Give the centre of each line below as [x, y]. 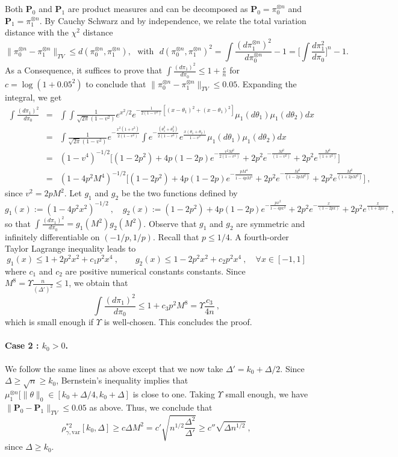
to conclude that [116, 83]
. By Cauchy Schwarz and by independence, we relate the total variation [173, 20]
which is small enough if [49, 322]
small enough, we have [267, 394]
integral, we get [33, 97]
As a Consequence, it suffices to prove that [84, 70]
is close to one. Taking [174, 394]
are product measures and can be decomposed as [158, 8]
